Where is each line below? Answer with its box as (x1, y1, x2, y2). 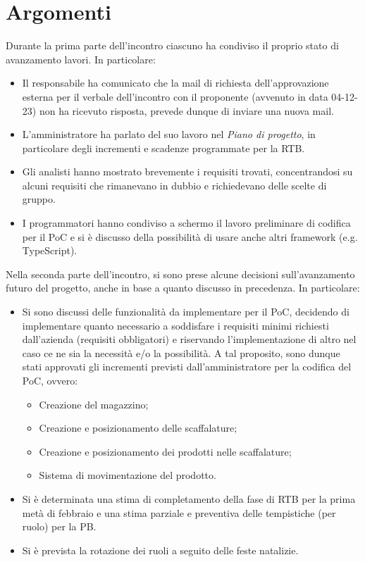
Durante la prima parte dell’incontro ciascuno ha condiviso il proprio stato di (6, 38, 339, 53)
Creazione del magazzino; (39, 396, 149, 411)
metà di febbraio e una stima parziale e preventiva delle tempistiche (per (22, 505, 336, 520)
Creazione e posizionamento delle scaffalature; (39, 420, 237, 435)
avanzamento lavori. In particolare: (6, 51, 156, 66)
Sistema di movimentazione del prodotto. (39, 468, 216, 482)
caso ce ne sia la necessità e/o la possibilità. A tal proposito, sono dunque (22, 345, 340, 360)
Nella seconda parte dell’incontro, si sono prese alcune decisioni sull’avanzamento (6, 266, 355, 281)
